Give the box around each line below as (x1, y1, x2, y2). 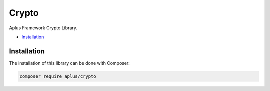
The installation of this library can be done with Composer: (9, 60, 130, 66)
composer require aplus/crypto (19, 73, 97, 79)
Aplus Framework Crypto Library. (9, 25, 77, 31)
